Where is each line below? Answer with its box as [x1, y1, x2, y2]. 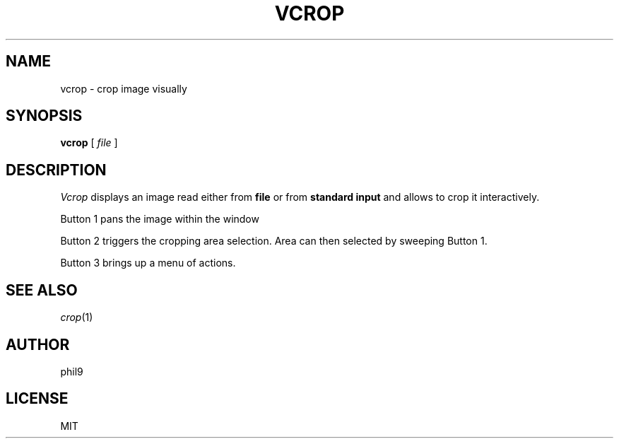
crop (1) [60, 311, 93, 324]
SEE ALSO [6, 281, 78, 299]
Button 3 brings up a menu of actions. [60, 257, 236, 269]
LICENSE [6, 390, 69, 408]
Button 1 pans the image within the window [60, 213, 259, 226]
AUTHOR [6, 335, 70, 354]
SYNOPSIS [6, 107, 83, 125]
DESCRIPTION [6, 160, 107, 179]
